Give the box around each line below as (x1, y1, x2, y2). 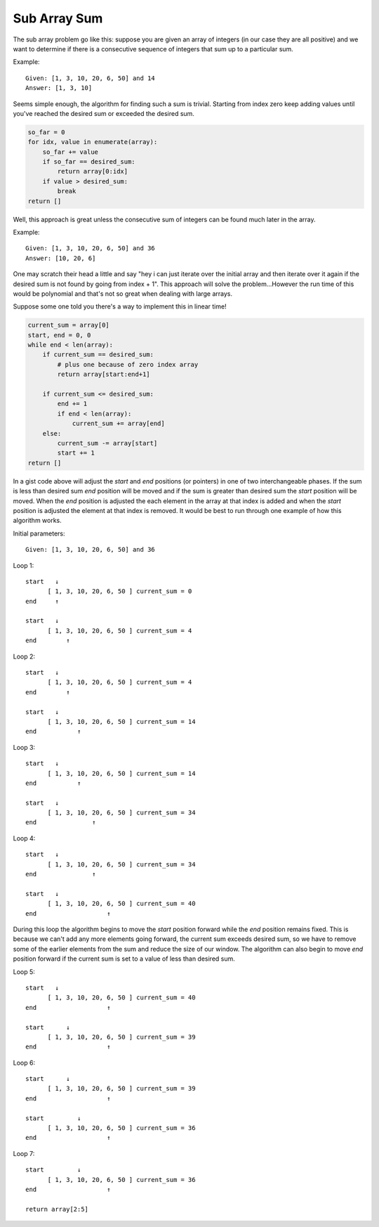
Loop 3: (13, 743, 35, 751)
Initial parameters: (13, 529, 66, 538)
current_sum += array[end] (72, 420, 165, 428)
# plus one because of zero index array (57, 361, 199, 368)
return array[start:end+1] (57, 370, 150, 379)
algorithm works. (13, 517, 62, 525)
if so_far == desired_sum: (42, 158, 136, 166)
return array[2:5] (25, 1205, 89, 1213)
